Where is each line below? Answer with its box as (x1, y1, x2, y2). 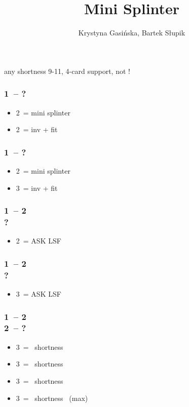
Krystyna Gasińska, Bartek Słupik (78, 27, 185, 38)
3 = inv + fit (16, 182, 58, 193)
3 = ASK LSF (16, 289, 61, 299)
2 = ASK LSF (16, 235, 61, 246)
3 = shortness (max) (16, 392, 88, 403)
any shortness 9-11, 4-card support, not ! (4, 65, 130, 76)
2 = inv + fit (16, 124, 58, 135)
